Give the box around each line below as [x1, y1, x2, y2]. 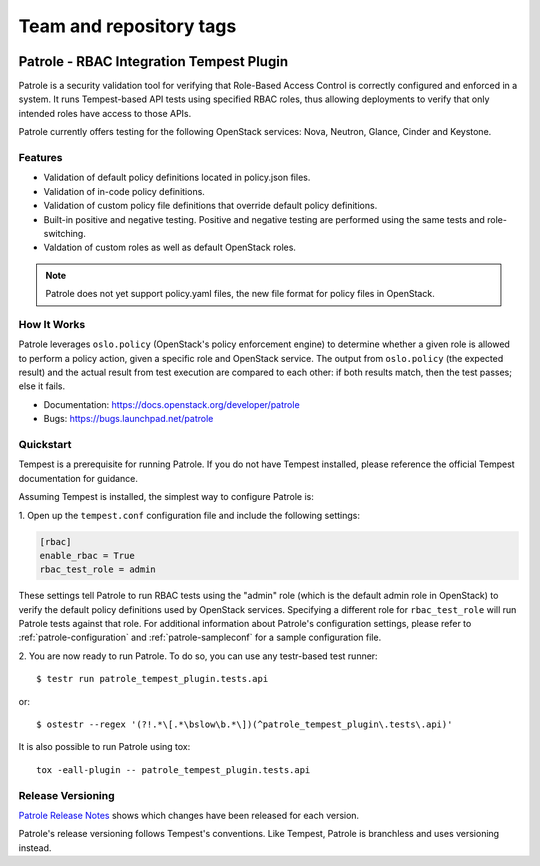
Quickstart [18, 437, 72, 451]
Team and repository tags [18, 15, 237, 37]
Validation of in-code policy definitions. [43, 185, 205, 197]
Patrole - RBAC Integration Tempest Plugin [18, 53, 289, 70]
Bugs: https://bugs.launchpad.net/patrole [43, 413, 214, 425]
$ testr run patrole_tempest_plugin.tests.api [36, 673, 269, 685]
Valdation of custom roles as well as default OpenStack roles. [43, 241, 297, 254]
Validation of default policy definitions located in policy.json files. [43, 171, 311, 184]
